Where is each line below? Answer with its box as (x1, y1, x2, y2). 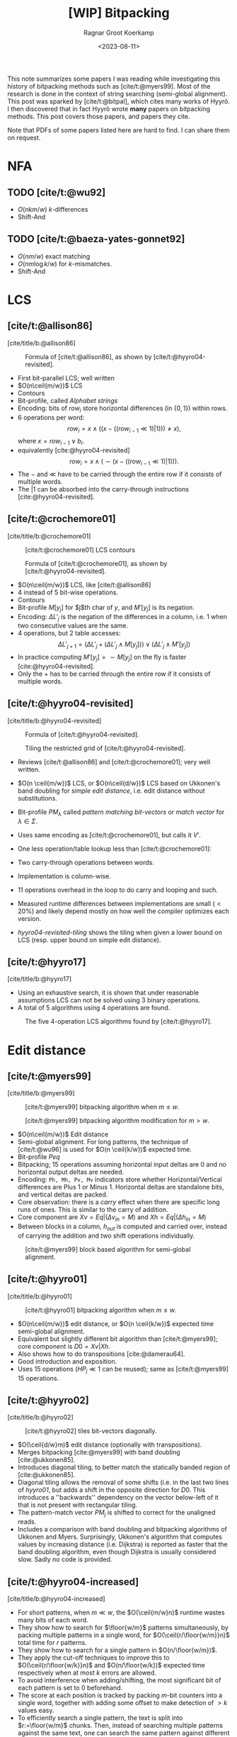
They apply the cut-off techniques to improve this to (17, 1653, 170, 1662)
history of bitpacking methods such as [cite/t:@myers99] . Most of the (7, 81, 211, 90)
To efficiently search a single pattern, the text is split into (17, 1713, 183, 1722)
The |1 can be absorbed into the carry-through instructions (17, 485, 190, 493)
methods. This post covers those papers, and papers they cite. (7, 112, 190, 120)
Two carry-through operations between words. (17, 858, 154, 866)
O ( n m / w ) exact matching (17, 251, 91, 260)
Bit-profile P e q (17, 1153, 60, 1161)
